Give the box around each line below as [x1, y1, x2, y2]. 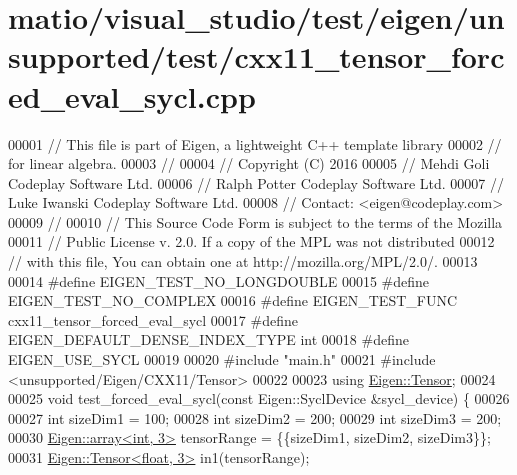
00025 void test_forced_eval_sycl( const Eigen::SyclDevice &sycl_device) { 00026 [8, 388, 510, 409]
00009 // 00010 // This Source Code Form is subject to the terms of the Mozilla [8, 211, 503, 232]
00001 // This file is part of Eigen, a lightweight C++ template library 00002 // [8, 133, 502, 154]
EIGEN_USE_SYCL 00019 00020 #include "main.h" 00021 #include [8, 349, 436, 370]
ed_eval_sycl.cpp [8, 75, 256, 116]
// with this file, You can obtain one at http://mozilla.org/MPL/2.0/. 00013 [8, 251, 478, 272]
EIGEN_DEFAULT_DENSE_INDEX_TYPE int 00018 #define [8, 329, 409, 350]
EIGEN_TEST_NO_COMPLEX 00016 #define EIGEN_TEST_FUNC [8, 290, 458, 311]
